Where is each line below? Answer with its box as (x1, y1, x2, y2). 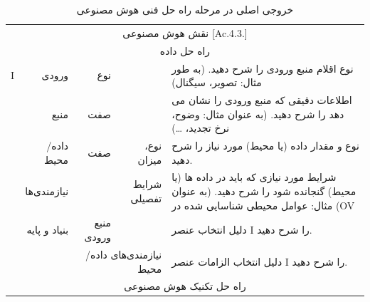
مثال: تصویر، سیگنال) (171, 75, 262, 90)
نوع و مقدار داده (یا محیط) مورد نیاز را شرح (171, 138, 359, 152)
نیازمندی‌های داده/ (85, 246, 162, 261)
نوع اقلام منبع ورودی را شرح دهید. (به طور (171, 61, 354, 75)
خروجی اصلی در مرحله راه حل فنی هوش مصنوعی (76, 2, 294, 16)
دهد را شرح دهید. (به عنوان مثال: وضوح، (171, 106, 344, 121)
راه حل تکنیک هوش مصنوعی (124, 278, 246, 293)
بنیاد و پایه (26, 222, 69, 237)
